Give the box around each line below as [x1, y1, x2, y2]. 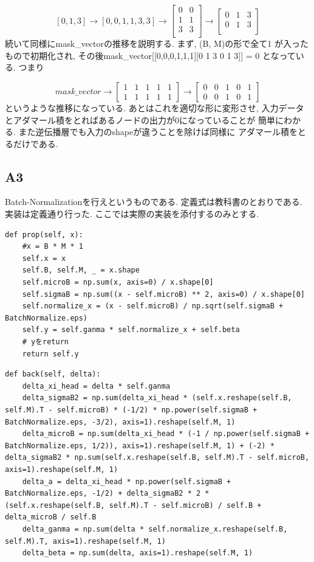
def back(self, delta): [5, 370, 101, 379]
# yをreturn [22, 338, 69, 347]
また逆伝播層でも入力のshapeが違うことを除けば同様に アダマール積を [18, 125, 298, 138]
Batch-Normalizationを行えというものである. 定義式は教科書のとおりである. [5, 195, 302, 208]
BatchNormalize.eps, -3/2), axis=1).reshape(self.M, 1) [5, 417, 236, 426]
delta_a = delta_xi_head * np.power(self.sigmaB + [22, 477, 231, 486]
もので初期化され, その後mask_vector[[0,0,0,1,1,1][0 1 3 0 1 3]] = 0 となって [5, 49, 296, 61]
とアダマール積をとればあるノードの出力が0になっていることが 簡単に [5, 113, 284, 126]
